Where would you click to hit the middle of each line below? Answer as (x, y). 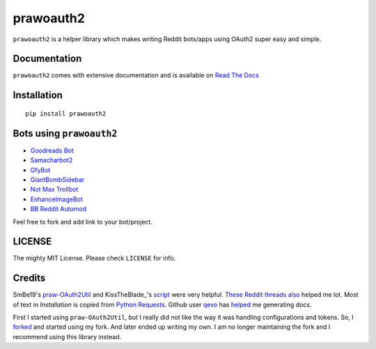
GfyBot (40, 170)
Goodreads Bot (52, 150)
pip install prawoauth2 (66, 114)
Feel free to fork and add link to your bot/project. (83, 222)
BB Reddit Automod (58, 209)
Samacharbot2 (52, 160)
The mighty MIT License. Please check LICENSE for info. (94, 258)
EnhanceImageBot (57, 199)
